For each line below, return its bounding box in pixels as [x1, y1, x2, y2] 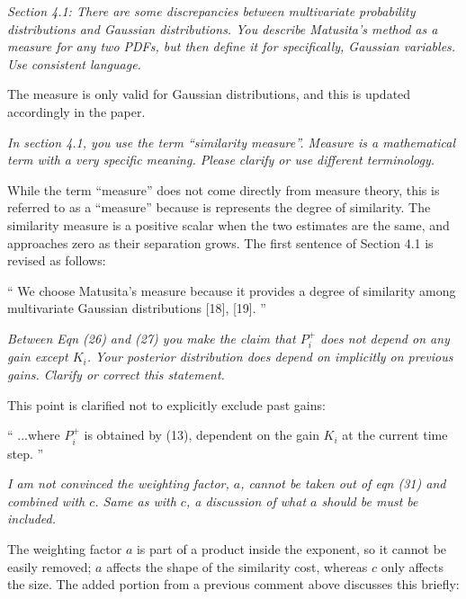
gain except [7, 347, 68, 366]
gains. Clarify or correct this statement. [7, 364, 225, 383]
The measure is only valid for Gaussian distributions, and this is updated [7, 85, 411, 103]
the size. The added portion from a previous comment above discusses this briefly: [7, 575, 460, 594]
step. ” [7, 443, 44, 462]
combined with [7, 491, 85, 510]
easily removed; [7, 557, 92, 576]
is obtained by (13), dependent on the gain [84, 425, 319, 444]
